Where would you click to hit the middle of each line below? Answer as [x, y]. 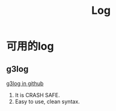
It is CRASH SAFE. [37, 95]
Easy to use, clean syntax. [47, 101]
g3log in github [25, 83]
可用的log [30, 46]
